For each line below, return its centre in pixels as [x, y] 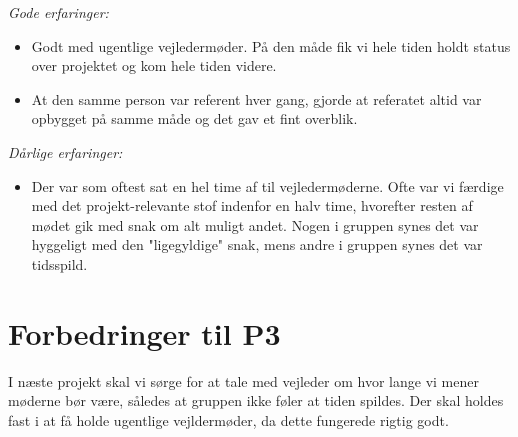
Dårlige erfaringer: [65, 151]
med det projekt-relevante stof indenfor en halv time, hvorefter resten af [252, 205]
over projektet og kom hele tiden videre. [154, 65]
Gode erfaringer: [58, 12]
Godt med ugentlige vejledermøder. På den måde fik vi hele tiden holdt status [271, 45]
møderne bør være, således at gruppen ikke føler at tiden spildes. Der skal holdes [256, 400]
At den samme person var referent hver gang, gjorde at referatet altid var [256, 98]
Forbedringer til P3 [144, 332]
